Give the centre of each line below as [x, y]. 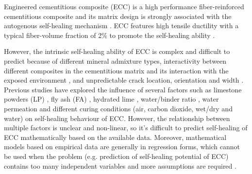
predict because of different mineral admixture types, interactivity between [115, 61]
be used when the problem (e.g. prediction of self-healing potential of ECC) [116, 156]
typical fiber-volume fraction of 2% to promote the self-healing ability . [109, 35]
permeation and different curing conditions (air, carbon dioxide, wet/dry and [118, 108]
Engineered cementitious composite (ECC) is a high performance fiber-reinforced [124, 6]
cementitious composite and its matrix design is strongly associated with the [118, 16]
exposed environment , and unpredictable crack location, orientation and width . [124, 80]
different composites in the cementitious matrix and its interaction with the [116, 70]
